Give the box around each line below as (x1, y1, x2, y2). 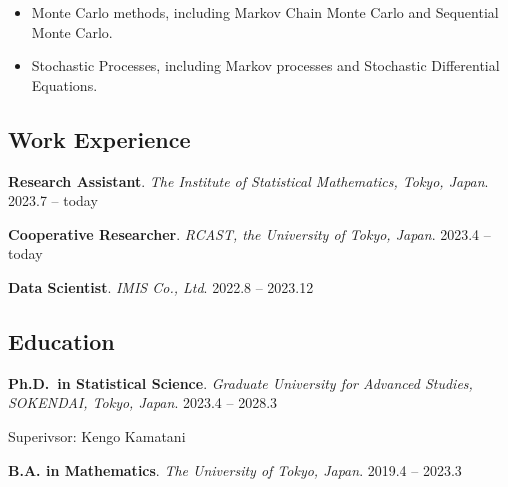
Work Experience (8, 123, 191, 154)
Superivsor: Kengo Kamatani (8, 425, 186, 446)
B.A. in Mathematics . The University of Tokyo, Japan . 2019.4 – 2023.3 (8, 459, 462, 480)
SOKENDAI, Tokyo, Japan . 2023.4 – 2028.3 (8, 392, 278, 413)
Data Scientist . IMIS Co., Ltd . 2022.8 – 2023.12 (8, 276, 314, 297)
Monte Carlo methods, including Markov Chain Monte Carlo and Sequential (31, 2, 499, 22)
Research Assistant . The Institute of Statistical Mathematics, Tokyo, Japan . (8, 170, 489, 191)
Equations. (31, 74, 98, 95)
